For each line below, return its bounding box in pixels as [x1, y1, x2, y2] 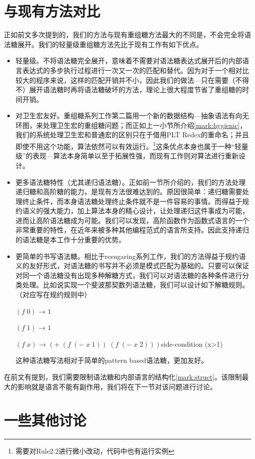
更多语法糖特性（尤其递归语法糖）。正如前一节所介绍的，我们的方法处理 [15, 177, 246, 187]
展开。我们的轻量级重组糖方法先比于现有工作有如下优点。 [17, 39, 203, 49]
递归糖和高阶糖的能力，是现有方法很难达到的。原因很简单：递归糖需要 [15, 186, 242, 197]
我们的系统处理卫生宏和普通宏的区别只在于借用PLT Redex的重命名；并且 [15, 129, 249, 140]
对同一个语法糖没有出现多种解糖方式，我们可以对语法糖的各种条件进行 [15, 270, 242, 280]
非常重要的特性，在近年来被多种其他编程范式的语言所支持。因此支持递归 [15, 225, 249, 235]
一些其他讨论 [4, 410, 87, 430]
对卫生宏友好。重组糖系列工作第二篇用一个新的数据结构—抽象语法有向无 [15, 110, 249, 121]
